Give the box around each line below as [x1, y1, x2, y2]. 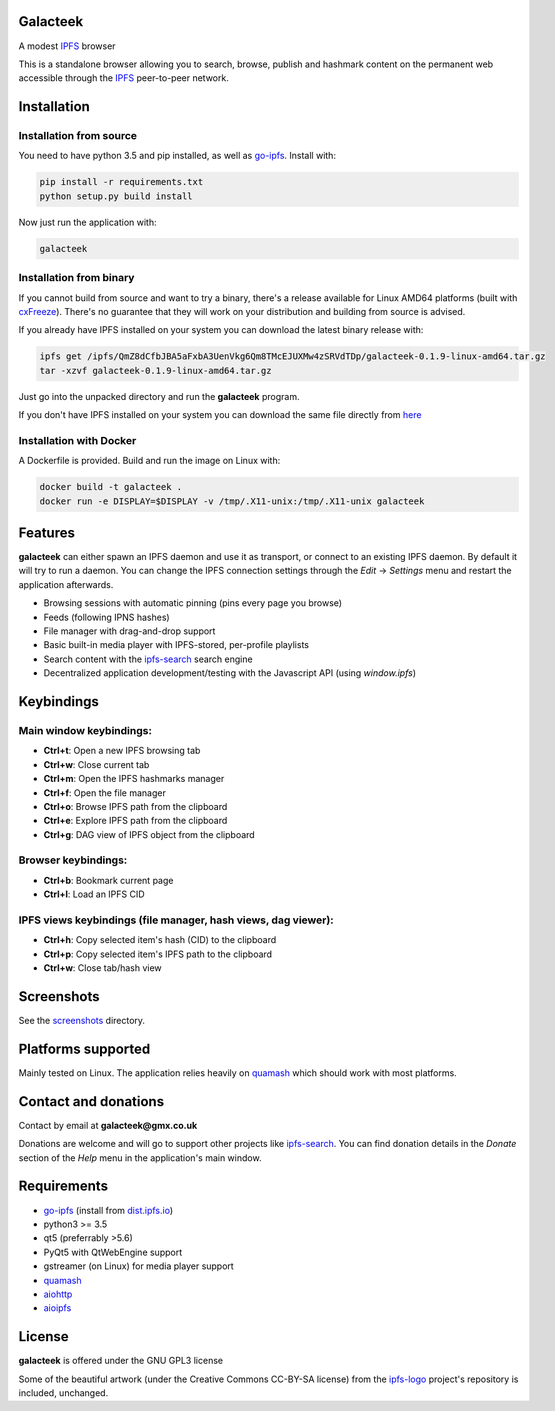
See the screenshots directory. [18, 1015, 145, 1027]
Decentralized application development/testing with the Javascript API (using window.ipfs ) [43, 667, 417, 679]
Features [18, 524, 75, 541]
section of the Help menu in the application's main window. [18, 1151, 262, 1164]
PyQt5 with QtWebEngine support [43, 1246, 183, 1258]
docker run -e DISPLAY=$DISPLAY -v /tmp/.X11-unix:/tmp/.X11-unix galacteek [39, 495, 425, 507]
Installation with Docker [18, 433, 137, 447]
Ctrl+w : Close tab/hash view [43, 962, 162, 974]
